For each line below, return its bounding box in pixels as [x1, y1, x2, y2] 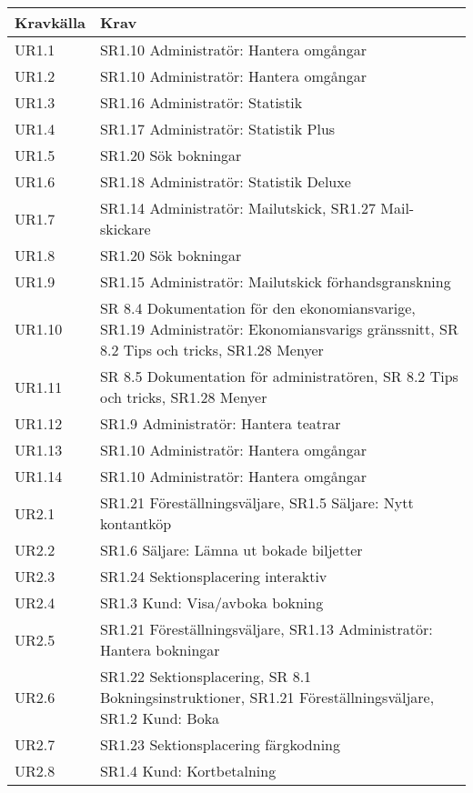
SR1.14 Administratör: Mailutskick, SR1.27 [99, 197, 376, 218]
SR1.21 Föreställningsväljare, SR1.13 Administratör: [99, 618, 433, 639]
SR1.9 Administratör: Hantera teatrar [99, 413, 341, 434]
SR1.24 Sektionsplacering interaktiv [99, 566, 327, 587]
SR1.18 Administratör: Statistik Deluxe [99, 171, 351, 192]
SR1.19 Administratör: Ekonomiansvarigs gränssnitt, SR [99, 318, 458, 339]
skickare [99, 218, 151, 239]
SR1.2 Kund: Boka [99, 708, 220, 728]
